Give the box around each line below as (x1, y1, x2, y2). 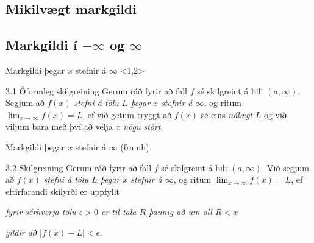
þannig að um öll (149, 205, 212, 218)
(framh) (120, 140, 149, 153)
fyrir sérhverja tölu (5, 205, 76, 218)
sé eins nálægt (201, 108, 253, 121)
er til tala (101, 205, 137, 218)
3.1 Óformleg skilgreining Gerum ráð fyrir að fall (5, 84, 187, 97)
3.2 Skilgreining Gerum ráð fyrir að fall (5, 161, 152, 174)
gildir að (5, 225, 37, 238)
